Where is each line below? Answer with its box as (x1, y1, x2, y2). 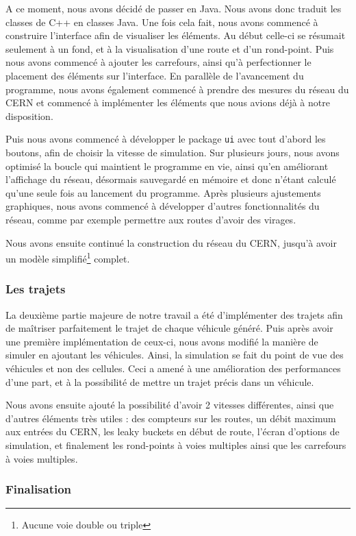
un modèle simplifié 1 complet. (5, 249, 130, 265)
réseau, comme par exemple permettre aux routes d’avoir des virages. (5, 212, 296, 226)
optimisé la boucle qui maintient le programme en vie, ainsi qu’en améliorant (5, 158, 329, 173)
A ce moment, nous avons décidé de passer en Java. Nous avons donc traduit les (5, 1, 342, 15)
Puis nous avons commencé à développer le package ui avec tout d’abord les (5, 132, 326, 146)
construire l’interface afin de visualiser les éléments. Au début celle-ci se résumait (5, 28, 346, 42)
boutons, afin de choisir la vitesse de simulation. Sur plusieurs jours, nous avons (5, 145, 340, 159)
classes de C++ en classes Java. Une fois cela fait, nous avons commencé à (5, 14, 318, 29)
